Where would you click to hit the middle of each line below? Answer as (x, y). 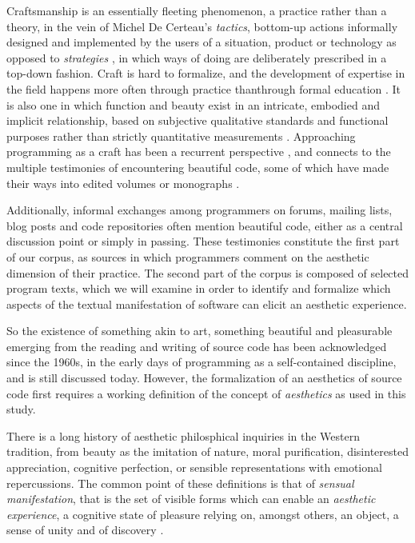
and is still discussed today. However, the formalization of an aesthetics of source (204, 378)
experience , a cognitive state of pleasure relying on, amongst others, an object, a (203, 514)
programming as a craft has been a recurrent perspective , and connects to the (199, 152)
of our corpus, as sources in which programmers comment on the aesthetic (188, 256)
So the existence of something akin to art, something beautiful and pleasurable (200, 331)
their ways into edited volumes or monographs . (123, 183)
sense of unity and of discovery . (85, 530)
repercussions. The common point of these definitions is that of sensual (180, 483)
